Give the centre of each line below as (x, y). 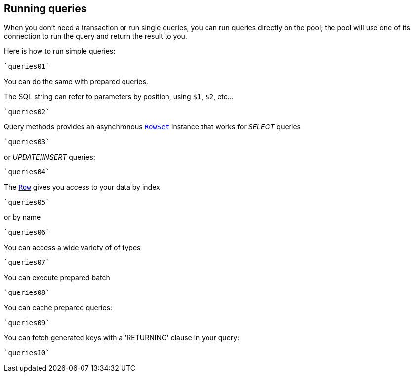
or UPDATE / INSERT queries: (50, 157)
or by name (22, 217)
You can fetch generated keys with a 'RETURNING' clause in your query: (122, 338)
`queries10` (27, 353)
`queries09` (27, 323)
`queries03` (27, 142)
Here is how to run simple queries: (60, 51)
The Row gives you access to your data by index (82, 187)
